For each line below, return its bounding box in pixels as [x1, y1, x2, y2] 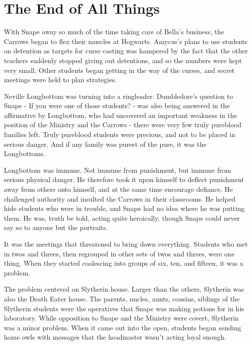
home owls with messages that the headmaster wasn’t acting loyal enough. [4, 332, 227, 342]
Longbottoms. [4, 148, 45, 159]
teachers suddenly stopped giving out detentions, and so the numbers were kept [4, 55, 242, 65]
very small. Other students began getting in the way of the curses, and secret [4, 65, 235, 75]
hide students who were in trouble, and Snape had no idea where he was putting [4, 203, 245, 213]
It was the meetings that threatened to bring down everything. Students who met [4, 239, 248, 249]
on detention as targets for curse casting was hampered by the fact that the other [4, 46, 248, 56]
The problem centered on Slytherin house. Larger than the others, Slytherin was [4, 284, 244, 294]
